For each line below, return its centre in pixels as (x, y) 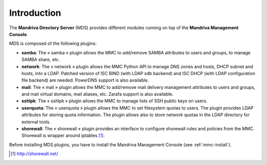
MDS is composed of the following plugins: (53, 43)
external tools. (36, 122)
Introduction (35, 13)
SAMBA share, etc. (41, 60)
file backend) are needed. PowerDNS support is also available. (85, 80)
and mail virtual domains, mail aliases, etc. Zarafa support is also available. (97, 94)
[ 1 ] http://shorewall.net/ (34, 154)
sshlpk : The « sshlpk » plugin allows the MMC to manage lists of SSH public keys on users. (114, 101)
